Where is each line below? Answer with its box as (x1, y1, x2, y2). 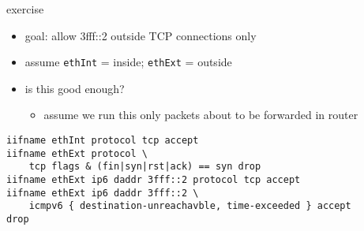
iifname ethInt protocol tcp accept (6, 135, 199, 147)
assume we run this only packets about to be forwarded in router (43, 106, 358, 123)
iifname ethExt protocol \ (6, 147, 148, 159)
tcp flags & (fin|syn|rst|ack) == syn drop (28, 161, 261, 173)
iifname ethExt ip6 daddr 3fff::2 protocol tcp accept (6, 174, 301, 185)
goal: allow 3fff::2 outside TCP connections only (24, 27, 257, 43)
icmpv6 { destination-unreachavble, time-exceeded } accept (28, 200, 351, 212)
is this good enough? (24, 80, 125, 96)
